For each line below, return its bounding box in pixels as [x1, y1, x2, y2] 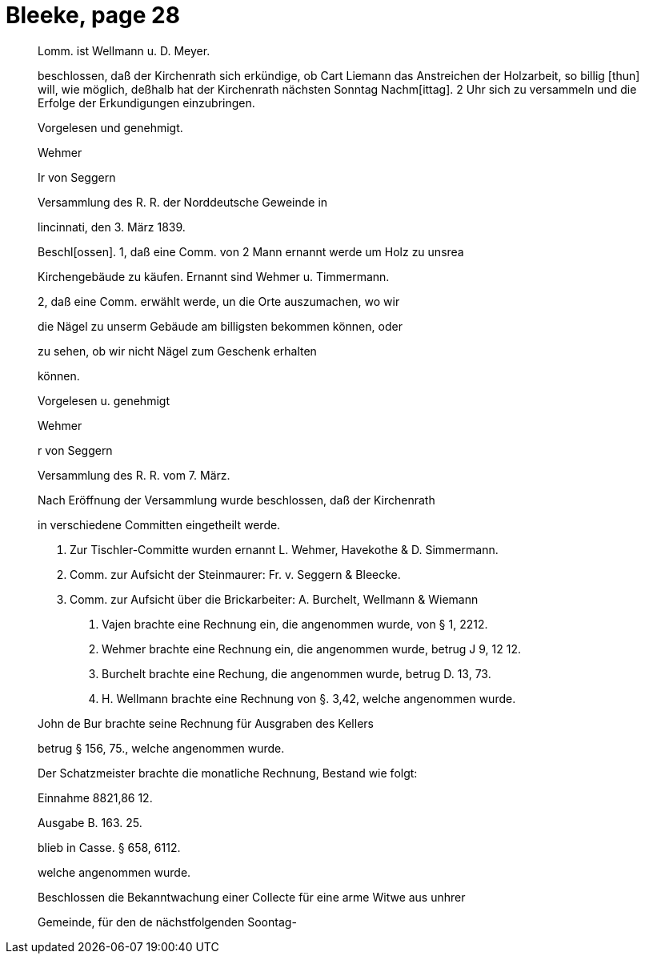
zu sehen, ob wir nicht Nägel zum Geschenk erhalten [38, 343, 317, 358]
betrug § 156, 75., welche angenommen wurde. [38, 741, 285, 755]
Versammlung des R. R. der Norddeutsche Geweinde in [38, 195, 328, 209]
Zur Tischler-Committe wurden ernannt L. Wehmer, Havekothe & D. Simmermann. [70, 542, 499, 556]
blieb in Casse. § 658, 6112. [38, 840, 181, 854]
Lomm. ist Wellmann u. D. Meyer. [38, 43, 210, 58]
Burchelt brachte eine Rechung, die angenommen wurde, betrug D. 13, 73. [102, 666, 491, 681]
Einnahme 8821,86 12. [38, 790, 153, 805]
